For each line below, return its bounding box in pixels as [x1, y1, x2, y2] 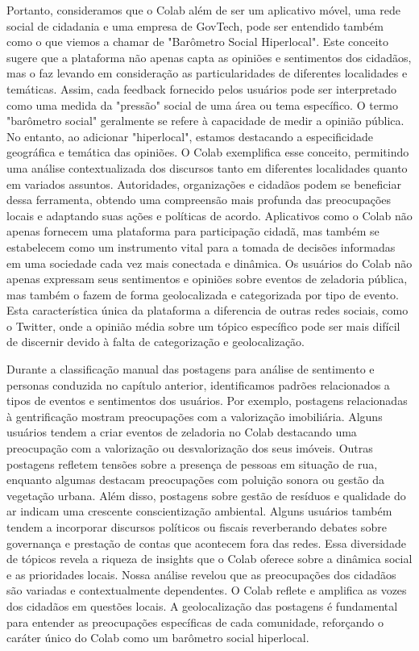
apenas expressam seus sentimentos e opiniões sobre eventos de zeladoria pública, [6, 270, 408, 287]
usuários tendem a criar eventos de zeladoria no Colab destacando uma [6, 424, 357, 440]
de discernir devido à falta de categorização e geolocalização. [6, 333, 305, 350]
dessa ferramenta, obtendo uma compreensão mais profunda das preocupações [6, 191, 392, 208]
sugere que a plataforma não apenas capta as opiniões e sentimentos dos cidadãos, [6, 48, 412, 65]
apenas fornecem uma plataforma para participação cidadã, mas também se [6, 223, 380, 240]
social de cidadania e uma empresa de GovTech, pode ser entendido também [6, 17, 384, 34]
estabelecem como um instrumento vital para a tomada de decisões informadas [6, 238, 396, 255]
